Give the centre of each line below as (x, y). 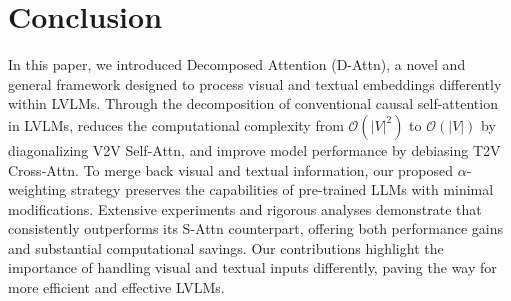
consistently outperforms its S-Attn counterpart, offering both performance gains (255, 228)
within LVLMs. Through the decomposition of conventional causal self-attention (253, 103)
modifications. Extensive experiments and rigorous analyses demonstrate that (245, 208)
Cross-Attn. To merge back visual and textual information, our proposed (231, 169)
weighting (37, 189)
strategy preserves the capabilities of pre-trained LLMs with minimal (282, 189)
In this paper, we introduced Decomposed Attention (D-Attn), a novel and (237, 64)
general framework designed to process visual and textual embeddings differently (255, 83)
